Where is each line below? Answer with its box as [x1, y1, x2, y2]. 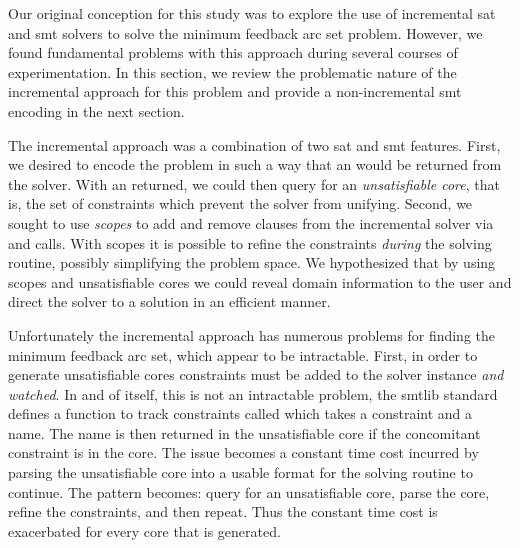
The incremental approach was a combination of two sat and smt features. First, [8, 134, 501, 155]
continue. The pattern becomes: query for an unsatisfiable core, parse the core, [8, 481, 490, 502]
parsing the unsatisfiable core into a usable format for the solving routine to [8, 462, 473, 483]
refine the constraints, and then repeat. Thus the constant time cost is [8, 501, 438, 522]
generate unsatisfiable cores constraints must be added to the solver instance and [8, 364, 504, 385]
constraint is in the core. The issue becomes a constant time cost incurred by [8, 442, 479, 463]
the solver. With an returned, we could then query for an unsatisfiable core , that [8, 173, 500, 194]
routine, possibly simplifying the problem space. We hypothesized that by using [8, 252, 496, 273]
